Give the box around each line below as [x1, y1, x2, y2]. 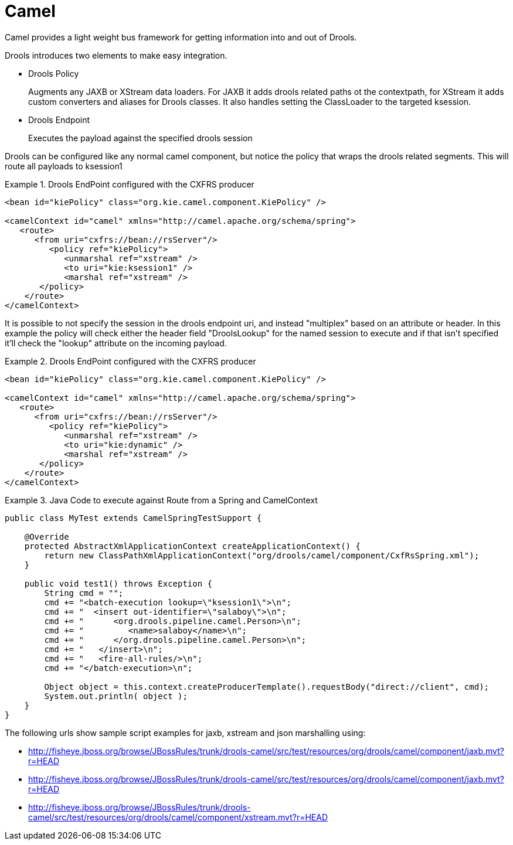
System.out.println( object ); [44, 691, 188, 701]
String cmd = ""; [44, 588, 124, 598]
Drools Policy [28, 68, 79, 79]
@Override [24, 531, 69, 541]
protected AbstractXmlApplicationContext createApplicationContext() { [24, 541, 361, 551]
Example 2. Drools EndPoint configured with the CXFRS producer [5, 356, 256, 366]
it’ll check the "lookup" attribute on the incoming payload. [5, 338, 227, 348]
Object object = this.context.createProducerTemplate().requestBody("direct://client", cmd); [44, 682, 490, 691]
